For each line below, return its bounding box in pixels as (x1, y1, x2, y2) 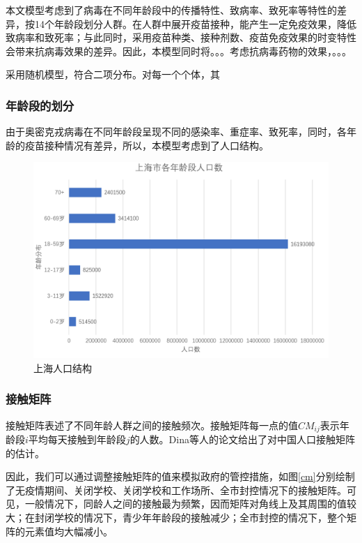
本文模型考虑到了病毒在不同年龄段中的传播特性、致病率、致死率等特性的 (6, 3, 337, 17)
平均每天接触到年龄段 (28, 431, 126, 446)
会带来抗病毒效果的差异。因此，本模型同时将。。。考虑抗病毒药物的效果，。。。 (6, 43, 352, 58)
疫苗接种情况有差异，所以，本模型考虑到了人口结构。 (24, 137, 269, 152)
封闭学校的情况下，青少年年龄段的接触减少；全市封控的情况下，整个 (34, 509, 347, 524)
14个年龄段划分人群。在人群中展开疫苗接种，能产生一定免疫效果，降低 (34, 16, 356, 31)
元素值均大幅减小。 (24, 523, 113, 538)
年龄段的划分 (6, 96, 74, 114)
